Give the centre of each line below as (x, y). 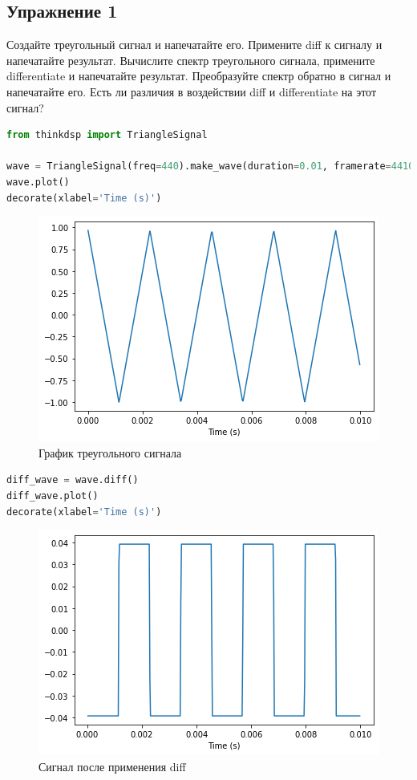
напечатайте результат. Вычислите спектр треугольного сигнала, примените (191, 60)
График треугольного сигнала (110, 452)
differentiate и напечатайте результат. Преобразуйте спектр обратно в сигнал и (199, 76)
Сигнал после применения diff (112, 766)
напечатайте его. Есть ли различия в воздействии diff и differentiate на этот (192, 91)
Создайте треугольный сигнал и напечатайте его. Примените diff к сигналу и (194, 45)
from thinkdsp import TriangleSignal (107, 135)
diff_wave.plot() (53, 496)
